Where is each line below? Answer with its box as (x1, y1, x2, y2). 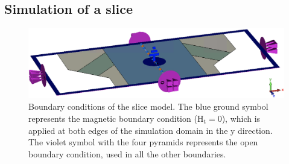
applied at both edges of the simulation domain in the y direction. (28, 124, 273, 136)
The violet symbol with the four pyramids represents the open (28, 136, 258, 148)
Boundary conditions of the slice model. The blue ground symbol (28, 100, 268, 113)
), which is (221, 112, 261, 124)
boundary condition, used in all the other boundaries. (28, 147, 226, 160)
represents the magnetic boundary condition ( (28, 112, 197, 124)
